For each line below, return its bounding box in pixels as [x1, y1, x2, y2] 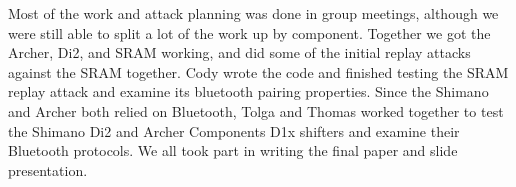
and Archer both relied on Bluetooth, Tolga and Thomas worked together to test [8, 100, 504, 121]
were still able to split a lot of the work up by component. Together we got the [8, 22, 491, 43]
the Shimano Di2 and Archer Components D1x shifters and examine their [8, 120, 460, 141]
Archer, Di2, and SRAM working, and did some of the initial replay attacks [8, 42, 471, 63]
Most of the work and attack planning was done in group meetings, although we [8, 3, 499, 23]
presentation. [8, 159, 88, 180]
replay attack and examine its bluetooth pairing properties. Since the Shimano [8, 81, 489, 102]
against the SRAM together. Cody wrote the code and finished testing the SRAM [8, 61, 509, 82]
